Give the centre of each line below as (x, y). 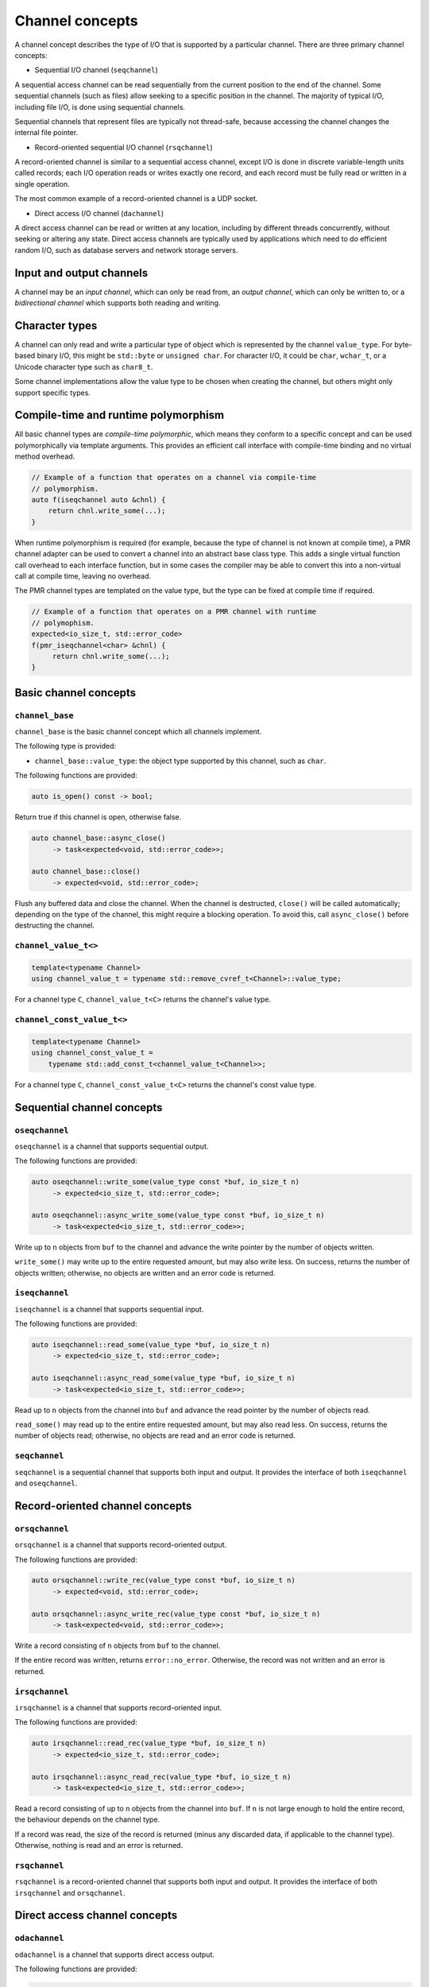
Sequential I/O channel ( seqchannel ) (96, 70)
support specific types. (53, 393)
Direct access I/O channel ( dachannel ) (99, 213)
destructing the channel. (55, 925)
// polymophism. (63, 623)
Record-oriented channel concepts (103, 1506)
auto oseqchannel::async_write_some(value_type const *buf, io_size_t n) (178, 1215)
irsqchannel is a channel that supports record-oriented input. (118, 1707)
